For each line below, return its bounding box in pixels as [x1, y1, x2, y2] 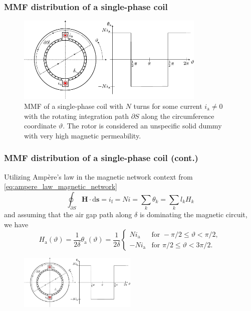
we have [4, 219, 29, 229]
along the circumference [141, 110, 214, 121]
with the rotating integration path [24, 110, 129, 121]
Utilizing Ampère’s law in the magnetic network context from [4, 171, 193, 182]
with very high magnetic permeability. [24, 130, 141, 140]
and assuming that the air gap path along [4, 209, 132, 220]
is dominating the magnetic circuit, [139, 209, 247, 220]
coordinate [24, 120, 57, 131]
